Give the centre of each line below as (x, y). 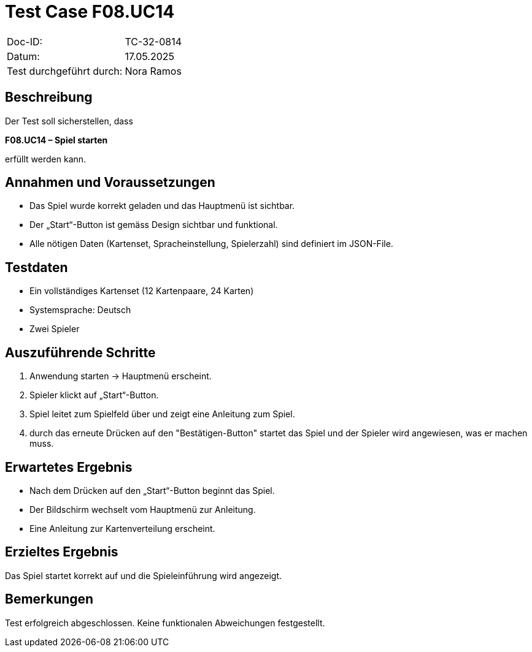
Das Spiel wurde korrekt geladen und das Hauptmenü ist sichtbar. (162, 206)
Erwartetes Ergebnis (69, 467)
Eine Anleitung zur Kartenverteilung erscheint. (122, 528)
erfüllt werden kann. (46, 159)
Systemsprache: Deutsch (80, 310)
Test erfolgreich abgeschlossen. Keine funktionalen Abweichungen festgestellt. (165, 623)
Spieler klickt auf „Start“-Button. (94, 395)
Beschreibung (49, 97)
